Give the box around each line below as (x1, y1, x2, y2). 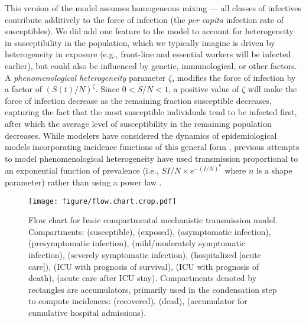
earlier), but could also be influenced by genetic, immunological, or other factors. (5, 59, 297, 71)
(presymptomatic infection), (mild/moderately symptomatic (28, 237, 245, 249)
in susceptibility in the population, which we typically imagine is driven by (5, 36, 275, 48)
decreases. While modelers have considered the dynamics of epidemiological (5, 129, 277, 141)
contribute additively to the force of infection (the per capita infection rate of (5, 13, 284, 25)
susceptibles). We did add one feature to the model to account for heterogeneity (5, 25, 294, 37)
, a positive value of (168, 83, 239, 95)
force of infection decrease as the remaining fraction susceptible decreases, (5, 94, 272, 106)
